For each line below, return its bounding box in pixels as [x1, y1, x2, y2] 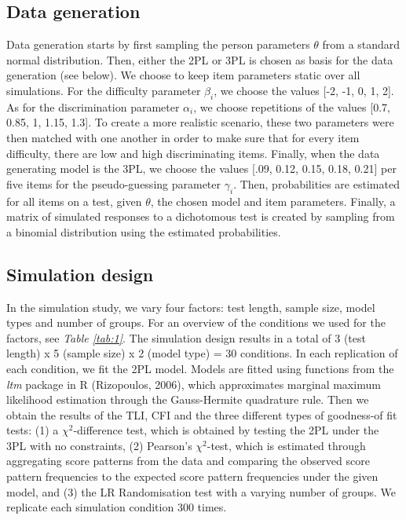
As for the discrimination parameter [6, 98, 180, 115]
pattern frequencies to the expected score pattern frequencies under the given [6, 468, 379, 485]
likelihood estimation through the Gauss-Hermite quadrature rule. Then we [6, 391, 369, 408]
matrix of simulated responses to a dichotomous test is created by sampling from [6, 208, 395, 225]
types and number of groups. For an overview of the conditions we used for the [6, 314, 386, 331]
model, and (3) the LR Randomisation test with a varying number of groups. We [6, 483, 397, 500]
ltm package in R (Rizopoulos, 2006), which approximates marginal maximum [6, 375, 381, 392]
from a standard [322, 36, 401, 53]
